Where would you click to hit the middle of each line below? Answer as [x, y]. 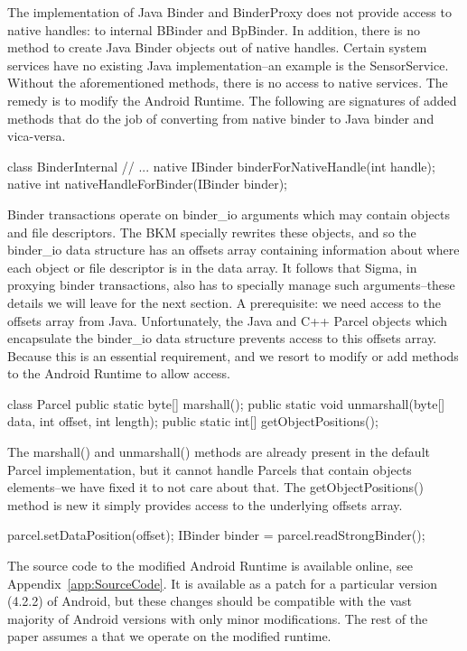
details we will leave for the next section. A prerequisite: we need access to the [224, 302]
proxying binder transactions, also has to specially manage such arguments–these [231, 285]
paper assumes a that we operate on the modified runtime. [169, 636]
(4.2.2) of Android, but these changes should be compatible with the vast [210, 601]
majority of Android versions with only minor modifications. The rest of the [218, 618]
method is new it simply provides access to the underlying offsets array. [205, 504]
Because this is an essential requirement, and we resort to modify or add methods [233, 355]
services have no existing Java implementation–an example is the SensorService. [228, 65]
